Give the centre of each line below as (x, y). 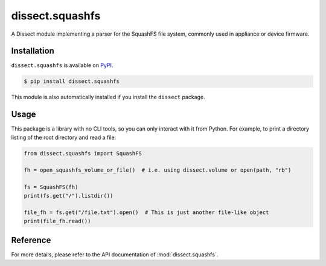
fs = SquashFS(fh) (51, 187)
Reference (31, 240)
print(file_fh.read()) (57, 221)
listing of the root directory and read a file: (64, 137)
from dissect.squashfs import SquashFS (83, 153)
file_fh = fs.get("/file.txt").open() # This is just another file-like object (146, 212)
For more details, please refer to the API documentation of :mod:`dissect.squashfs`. (115, 255)
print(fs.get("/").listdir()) (69, 196)
